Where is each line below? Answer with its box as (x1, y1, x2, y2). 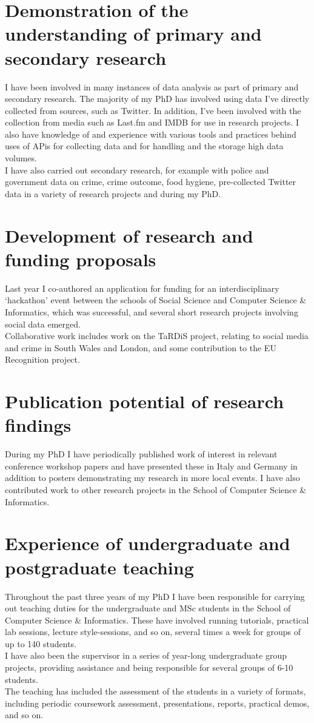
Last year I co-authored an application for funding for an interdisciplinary (5, 281, 279, 294)
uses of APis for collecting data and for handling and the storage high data (5, 140, 284, 152)
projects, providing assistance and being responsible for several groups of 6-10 (5, 661, 293, 674)
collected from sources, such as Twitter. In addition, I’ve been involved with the (5, 104, 301, 116)
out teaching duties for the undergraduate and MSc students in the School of (5, 602, 291, 614)
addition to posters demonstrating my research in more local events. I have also (5, 471, 300, 484)
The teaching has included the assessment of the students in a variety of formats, (5, 685, 306, 698)
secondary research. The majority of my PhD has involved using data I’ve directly (5, 92, 310, 105)
